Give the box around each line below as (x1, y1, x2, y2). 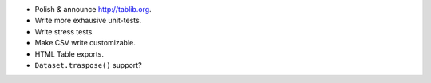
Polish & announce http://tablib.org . (34, 5, 152, 14)
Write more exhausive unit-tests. (34, 16, 142, 26)
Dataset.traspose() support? (34, 60, 143, 69)
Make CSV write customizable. (34, 38, 136, 48)
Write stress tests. (34, 26, 95, 36)
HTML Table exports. (34, 49, 104, 59)
